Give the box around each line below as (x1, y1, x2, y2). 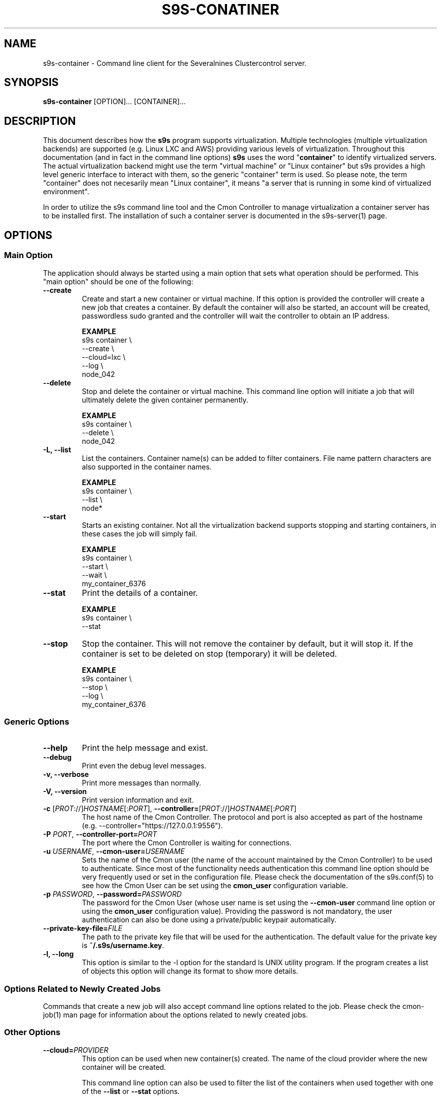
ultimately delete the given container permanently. (82, 395, 248, 404)
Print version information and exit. (82, 796, 194, 805)
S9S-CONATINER (162, 1, 279, 18)
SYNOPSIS (4, 76, 59, 89)
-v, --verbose (43, 770, 89, 779)
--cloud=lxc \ (82, 352, 126, 361)
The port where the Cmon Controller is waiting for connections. (82, 838, 292, 847)
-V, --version (43, 787, 87, 796)
